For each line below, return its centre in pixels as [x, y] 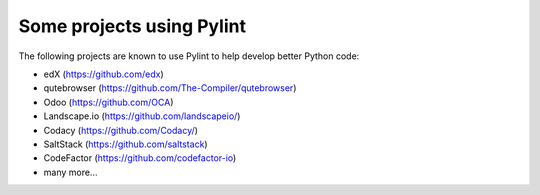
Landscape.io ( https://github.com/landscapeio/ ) [142, 116]
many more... [70, 172]
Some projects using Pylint [132, 26]
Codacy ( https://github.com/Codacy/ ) [121, 130]
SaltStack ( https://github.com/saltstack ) [126, 144]
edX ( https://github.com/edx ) [103, 74]
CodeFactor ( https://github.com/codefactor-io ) [140, 158]
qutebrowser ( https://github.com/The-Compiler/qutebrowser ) [170, 88]
